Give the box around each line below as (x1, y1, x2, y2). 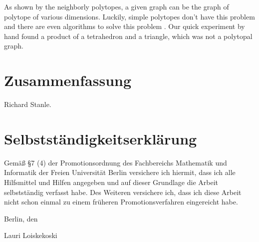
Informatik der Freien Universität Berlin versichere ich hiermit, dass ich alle (4, 167, 236, 177)
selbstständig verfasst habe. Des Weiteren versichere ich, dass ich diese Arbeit (4, 186, 242, 197)
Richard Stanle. (4, 99, 51, 109)
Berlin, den (4, 213, 38, 223)
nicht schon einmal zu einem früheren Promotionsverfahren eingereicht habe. (4, 196, 238, 207)
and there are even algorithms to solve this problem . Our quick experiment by (4, 21, 245, 31)
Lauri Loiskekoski (4, 230, 57, 240)
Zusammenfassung (4, 70, 132, 90)
